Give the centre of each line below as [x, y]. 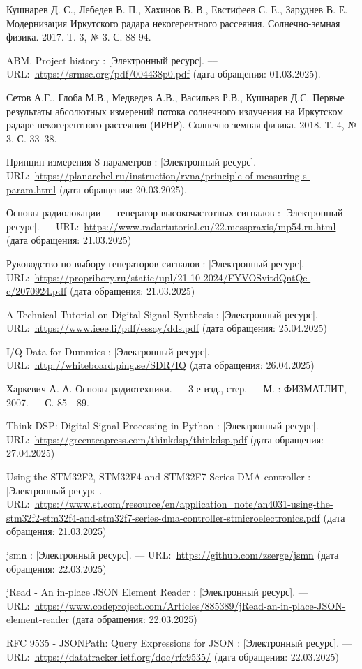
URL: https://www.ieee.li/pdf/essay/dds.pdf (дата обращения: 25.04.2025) [167, 328]
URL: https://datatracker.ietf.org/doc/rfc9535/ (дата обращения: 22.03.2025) [173, 656]
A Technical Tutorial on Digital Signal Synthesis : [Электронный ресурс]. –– [169, 314]
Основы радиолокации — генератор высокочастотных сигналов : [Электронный [175, 213]
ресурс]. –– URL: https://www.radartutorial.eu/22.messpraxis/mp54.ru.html [171, 226]
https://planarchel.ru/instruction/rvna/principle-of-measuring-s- [172, 175]
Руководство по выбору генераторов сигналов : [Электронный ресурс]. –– [162, 263]
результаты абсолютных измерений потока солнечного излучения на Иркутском [175, 111]
